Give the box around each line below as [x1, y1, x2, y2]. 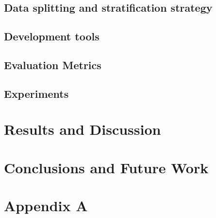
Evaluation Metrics [4, 57, 101, 72]
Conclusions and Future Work [4, 157, 209, 177]
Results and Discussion [4, 119, 161, 139]
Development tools [4, 29, 100, 44]
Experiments [4, 86, 69, 101]
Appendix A [4, 196, 88, 216]
